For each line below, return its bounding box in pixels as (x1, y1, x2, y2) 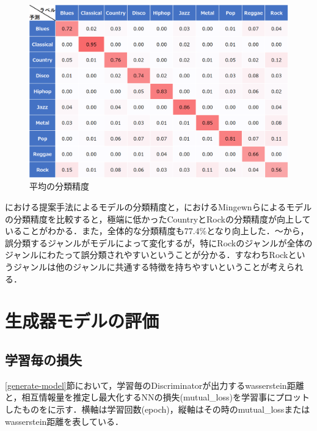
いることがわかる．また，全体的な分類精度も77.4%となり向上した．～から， (5, 224, 309, 237)
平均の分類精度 (29, 180, 89, 193)
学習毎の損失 (5, 350, 82, 369)
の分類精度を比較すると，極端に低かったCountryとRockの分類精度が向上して (5, 212, 311, 225)
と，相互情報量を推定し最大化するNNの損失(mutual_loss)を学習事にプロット (5, 391, 310, 403)
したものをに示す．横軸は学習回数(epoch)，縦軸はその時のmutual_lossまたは (5, 402, 310, 415)
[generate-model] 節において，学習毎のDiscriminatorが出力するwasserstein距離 (5, 378, 304, 391)
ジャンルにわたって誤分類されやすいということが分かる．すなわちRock (5, 248, 288, 261)
